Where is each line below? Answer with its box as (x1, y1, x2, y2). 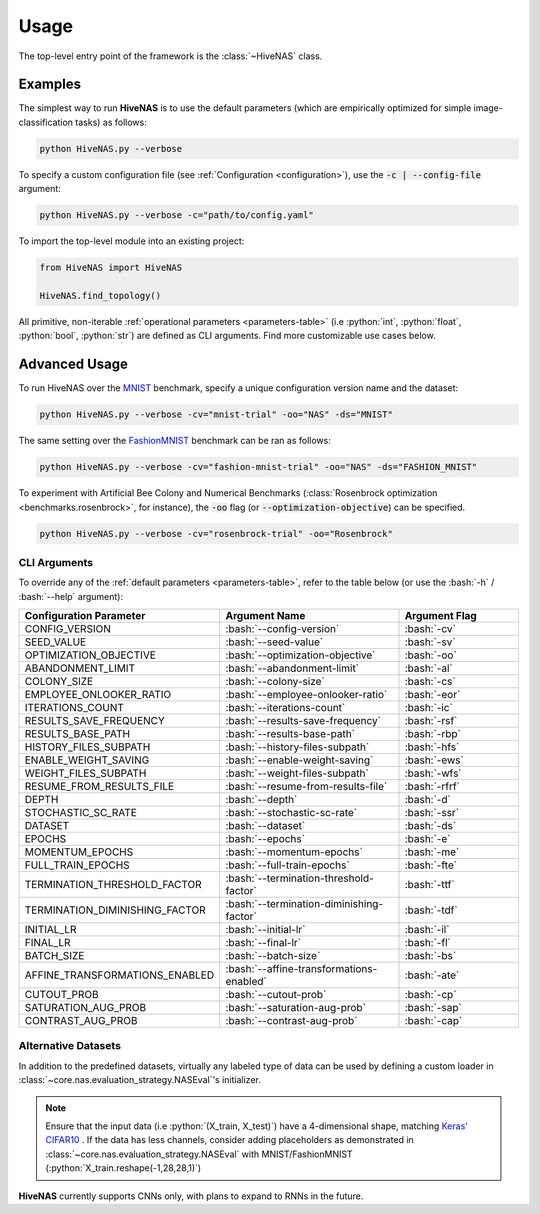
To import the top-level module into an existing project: (18, 235, 245, 247)
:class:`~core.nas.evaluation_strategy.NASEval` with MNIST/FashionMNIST (45, 1148, 354, 1160)
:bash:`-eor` (404, 688, 461, 702)
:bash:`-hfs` (404, 740, 460, 754)
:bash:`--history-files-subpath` (225, 740, 370, 754)
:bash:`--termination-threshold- (225, 871, 374, 885)
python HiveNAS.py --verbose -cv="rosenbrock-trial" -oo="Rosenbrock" (39, 528, 394, 539)
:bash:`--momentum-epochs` (225, 845, 364, 859)
